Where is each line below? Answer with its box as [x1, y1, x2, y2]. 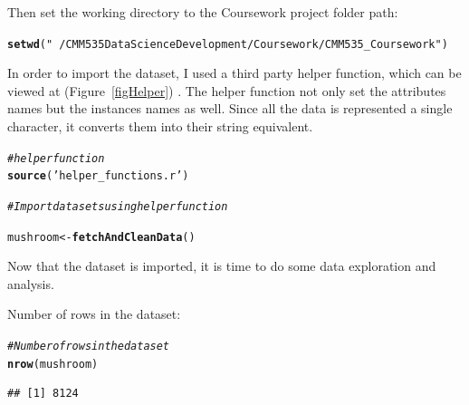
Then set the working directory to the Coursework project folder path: [7, 3, 398, 21]
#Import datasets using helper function [7, 199, 228, 213]
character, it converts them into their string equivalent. [7, 117, 313, 136]
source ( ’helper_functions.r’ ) [7, 169, 189, 183]
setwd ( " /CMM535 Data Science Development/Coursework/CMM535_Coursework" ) [7, 37, 448, 51]
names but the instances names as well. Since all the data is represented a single [7, 99, 453, 118]
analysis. [7, 274, 54, 293]
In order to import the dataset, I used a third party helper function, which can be [7, 63, 462, 82]
